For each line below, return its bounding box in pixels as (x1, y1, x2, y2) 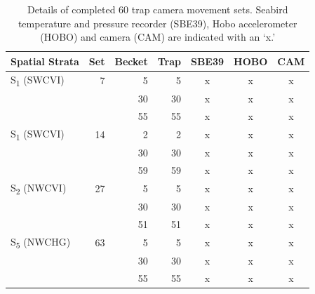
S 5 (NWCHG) (11, 234, 71, 250)
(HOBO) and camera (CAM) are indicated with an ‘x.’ (40, 29, 276, 44)
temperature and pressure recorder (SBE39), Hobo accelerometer (18, 15, 297, 30)
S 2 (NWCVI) (11, 180, 67, 196)
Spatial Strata (11, 53, 79, 68)
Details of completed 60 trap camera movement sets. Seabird (27, 2, 288, 16)
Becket (114, 53, 148, 68)
